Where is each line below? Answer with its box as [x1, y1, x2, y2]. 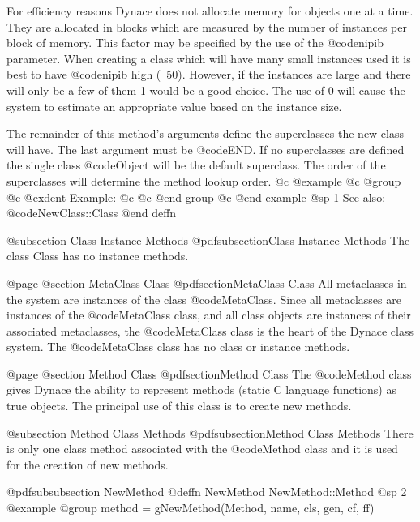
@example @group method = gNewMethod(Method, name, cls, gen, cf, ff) [6, 499, 375, 516]
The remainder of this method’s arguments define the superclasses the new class [6, 125, 405, 142]
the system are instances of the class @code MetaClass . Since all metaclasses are [6, 290, 401, 307]
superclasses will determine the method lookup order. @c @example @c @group [6, 172, 401, 189]
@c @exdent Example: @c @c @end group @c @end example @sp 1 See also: [6, 188, 386, 205]
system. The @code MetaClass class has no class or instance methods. [6, 338, 350, 355]
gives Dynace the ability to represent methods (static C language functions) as [6, 381, 396, 398]
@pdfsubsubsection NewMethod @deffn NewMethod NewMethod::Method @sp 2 [6, 483, 407, 500]
